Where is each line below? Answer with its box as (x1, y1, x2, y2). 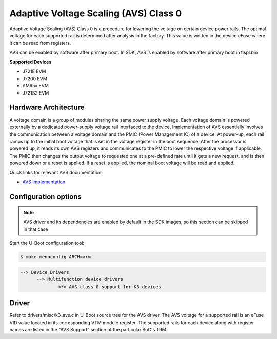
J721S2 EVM (22, 90, 49, 96)
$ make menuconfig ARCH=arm (20, 254, 91, 260)
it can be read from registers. (9, 40, 71, 46)
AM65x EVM (22, 83, 49, 89)
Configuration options (9, 192, 82, 201)
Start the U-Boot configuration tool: (9, 240, 85, 247)
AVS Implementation (22, 179, 66, 185)
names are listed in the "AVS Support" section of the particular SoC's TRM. (9, 326, 168, 332)
